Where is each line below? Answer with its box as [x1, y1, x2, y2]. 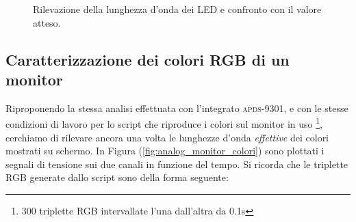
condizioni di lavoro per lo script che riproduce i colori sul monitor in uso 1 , [5, 115, 322, 131]
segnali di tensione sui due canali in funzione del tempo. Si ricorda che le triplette [5, 156, 348, 171]
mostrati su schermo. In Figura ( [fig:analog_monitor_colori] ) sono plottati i [5, 143, 325, 158]
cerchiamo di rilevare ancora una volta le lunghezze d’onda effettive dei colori [5, 130, 329, 144]
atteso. [33, 15, 61, 29]
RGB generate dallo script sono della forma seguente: [5, 170, 229, 184]
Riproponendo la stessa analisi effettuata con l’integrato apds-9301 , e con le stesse [5, 100, 348, 115]
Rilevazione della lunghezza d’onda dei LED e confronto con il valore [33, 2, 322, 16]
